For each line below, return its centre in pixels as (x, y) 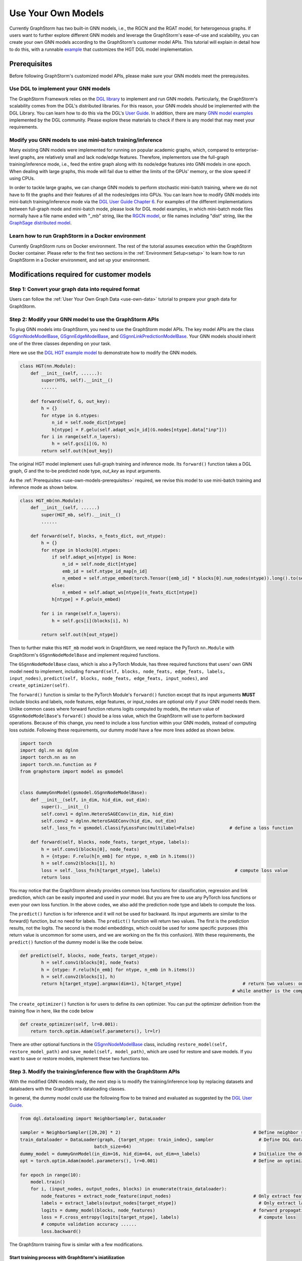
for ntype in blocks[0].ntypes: (81, 550)
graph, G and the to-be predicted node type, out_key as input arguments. (85, 471)
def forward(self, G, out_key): (70, 402)
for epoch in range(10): (51, 1175)
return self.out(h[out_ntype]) (80, 635)
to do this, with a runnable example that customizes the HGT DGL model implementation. (101, 49)
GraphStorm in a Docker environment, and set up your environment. (80, 260)
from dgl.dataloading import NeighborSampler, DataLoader (93, 1118)
